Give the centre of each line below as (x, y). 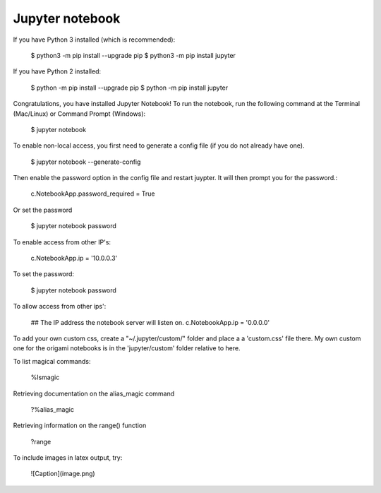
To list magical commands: (52, 361)
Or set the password (43, 210)
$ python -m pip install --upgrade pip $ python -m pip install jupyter (129, 88)
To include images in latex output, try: (68, 458)
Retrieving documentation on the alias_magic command (94, 393)
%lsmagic (45, 377)
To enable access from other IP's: (62, 242)
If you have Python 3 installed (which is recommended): (94, 40)
